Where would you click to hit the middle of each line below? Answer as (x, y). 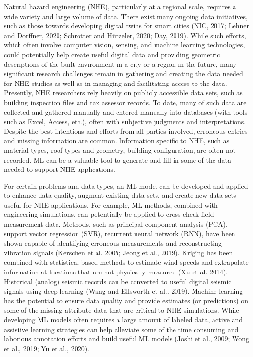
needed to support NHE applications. (59, 169)
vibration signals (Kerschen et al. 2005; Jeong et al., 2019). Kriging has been (118, 252)
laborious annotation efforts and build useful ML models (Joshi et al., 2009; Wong (126, 339)
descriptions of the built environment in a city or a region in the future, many (120, 64)
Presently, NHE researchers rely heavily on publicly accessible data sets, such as (123, 93)
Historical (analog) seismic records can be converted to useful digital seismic (118, 281)
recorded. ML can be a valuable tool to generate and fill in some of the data (117, 159)
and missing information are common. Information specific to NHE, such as (117, 140)
